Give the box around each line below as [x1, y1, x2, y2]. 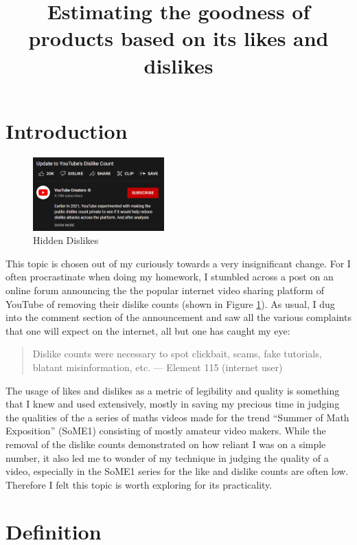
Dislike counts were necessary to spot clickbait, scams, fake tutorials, [32, 346, 322, 361]
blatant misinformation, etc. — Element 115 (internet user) [32, 359, 283, 374]
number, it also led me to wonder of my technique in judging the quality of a [5, 450, 329, 465]
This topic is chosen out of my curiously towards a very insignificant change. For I [5, 256, 351, 270]
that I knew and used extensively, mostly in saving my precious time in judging [5, 397, 340, 411]
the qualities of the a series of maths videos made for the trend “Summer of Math [5, 410, 349, 424]
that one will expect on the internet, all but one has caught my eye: [5, 323, 290, 337]
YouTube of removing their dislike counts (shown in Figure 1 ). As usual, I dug [5, 296, 335, 311]
